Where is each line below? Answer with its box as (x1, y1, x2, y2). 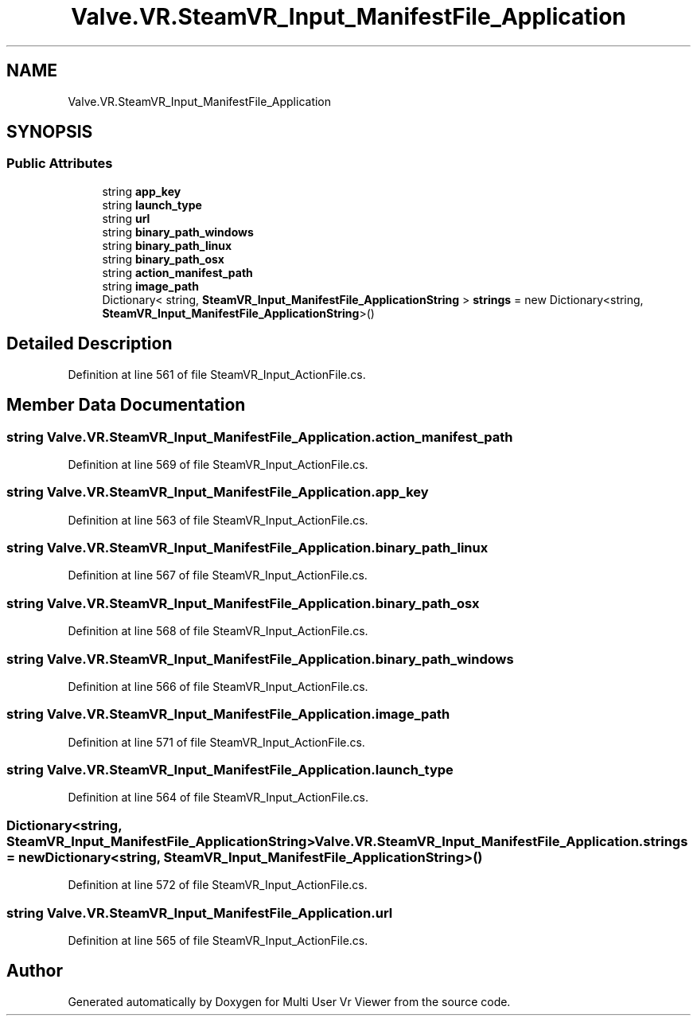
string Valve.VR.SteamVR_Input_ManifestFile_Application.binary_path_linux (6, 540, 489, 556)
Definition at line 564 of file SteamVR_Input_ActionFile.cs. (68, 790, 369, 805)
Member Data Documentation (6, 395, 246, 415)
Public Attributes (6, 155, 113, 172)
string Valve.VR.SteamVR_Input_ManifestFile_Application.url (6, 904, 393, 921)
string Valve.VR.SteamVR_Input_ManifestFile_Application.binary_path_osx (6, 595, 480, 611)
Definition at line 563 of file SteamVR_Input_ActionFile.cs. (68, 513, 368, 527)
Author (6, 961, 63, 981)
